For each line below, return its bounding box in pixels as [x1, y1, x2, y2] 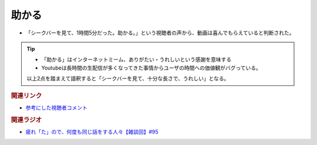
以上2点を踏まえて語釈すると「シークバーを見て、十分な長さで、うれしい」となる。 [26, 75, 230, 82]
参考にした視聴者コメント [25, 104, 87, 111]
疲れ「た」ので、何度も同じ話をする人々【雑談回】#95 [25, 128, 158, 135]
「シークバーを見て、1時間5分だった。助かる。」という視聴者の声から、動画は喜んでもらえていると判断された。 [25, 29, 295, 36]
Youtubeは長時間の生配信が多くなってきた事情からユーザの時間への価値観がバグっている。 [41, 64, 261, 71]
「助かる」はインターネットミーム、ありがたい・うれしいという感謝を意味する [41, 56, 232, 63]
